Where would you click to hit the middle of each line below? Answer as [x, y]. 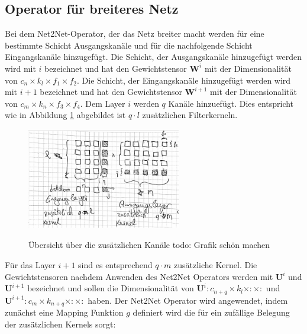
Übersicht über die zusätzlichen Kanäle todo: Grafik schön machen [149, 245]
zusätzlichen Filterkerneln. [190, 115]
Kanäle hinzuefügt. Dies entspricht [231, 103]
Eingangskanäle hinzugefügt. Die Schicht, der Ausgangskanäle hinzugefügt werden [153, 57]
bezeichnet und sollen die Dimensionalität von [111, 288]
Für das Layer [30, 264]
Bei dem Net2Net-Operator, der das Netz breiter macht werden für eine [135, 34]
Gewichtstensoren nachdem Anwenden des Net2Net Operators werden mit [139, 276]
